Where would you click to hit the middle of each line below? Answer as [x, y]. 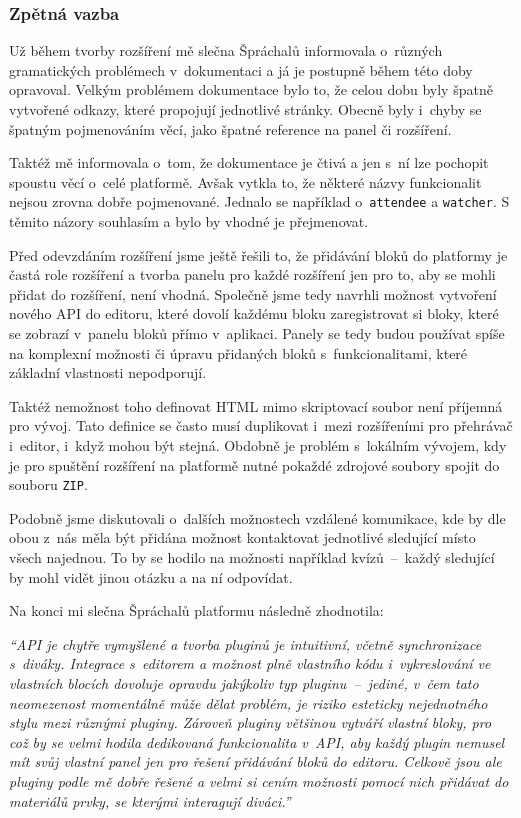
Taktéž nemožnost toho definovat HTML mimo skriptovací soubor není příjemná [256, 405]
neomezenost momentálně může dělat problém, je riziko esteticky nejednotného [248, 702]
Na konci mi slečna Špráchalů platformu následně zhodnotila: [196, 610]
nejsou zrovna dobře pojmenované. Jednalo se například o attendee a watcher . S [259, 201]
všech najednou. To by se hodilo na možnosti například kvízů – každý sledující [252, 557]
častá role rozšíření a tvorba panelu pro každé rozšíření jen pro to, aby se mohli [252, 274]
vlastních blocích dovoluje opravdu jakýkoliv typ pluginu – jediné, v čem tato [244, 682]
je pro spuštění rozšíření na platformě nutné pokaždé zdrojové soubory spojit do [254, 464]
